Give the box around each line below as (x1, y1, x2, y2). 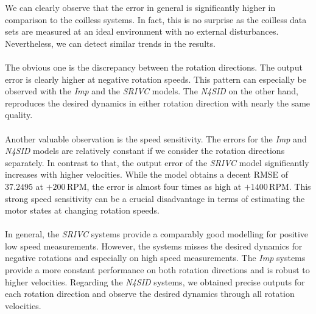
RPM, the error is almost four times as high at (66, 180, 242, 192)
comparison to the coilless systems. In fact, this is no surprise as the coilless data (5, 13, 307, 26)
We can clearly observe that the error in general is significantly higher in (5, 1, 276, 13)
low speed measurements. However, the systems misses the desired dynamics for (5, 239, 303, 252)
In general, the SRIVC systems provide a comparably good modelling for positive (5, 228, 309, 240)
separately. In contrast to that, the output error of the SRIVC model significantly (5, 156, 309, 169)
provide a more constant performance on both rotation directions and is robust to (5, 263, 310, 276)
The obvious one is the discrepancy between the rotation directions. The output (5, 60, 303, 73)
